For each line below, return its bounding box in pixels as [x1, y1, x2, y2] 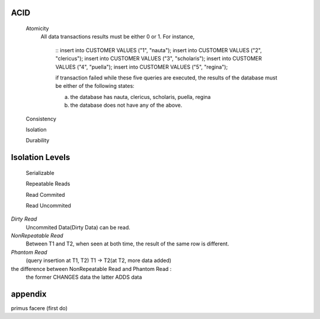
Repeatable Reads [25, 180, 71, 187]
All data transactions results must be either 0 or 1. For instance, [40, 33, 195, 40]
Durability [25, 137, 50, 144]
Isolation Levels [11, 152, 71, 162]
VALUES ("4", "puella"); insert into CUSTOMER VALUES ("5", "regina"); [55, 63, 228, 71]
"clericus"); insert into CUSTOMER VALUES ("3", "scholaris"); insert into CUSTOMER [55, 55, 262, 62]
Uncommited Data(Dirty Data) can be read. [25, 224, 130, 231]
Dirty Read [11, 215, 37, 222]
